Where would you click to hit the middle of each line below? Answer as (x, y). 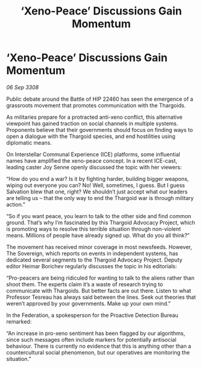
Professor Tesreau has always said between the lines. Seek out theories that (101, 297)
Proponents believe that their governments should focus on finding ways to (99, 130)
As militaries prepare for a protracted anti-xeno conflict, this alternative (94, 117)
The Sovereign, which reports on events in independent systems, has (92, 253)
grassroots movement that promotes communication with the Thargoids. (96, 105)
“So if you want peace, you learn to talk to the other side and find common (99, 216)
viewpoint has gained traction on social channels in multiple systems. (92, 123)
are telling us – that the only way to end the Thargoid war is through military (100, 198)
